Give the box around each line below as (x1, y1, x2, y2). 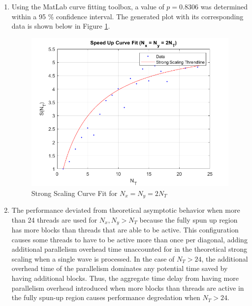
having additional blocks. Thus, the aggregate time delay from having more (11, 272, 239, 283)
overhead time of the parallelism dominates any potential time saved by (11, 263, 228, 273)
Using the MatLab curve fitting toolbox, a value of (11, 1, 164, 11)
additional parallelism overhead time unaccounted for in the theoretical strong (11, 244, 248, 254)
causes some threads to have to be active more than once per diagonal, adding (11, 234, 248, 244)
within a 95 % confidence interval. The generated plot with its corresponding (11, 11, 244, 21)
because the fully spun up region (139, 214, 238, 225)
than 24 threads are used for (11, 214, 97, 225)
